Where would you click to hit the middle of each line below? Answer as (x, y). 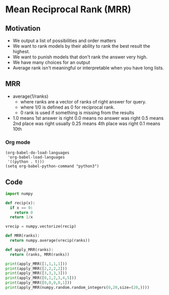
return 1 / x (21, 217)
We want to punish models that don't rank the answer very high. (80, 57)
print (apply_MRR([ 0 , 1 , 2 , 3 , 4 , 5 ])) (41, 278)
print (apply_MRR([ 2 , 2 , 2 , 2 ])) (36, 268)
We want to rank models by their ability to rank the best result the (81, 46)
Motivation (23, 28)
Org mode (18, 142)
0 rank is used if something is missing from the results (77, 112)
